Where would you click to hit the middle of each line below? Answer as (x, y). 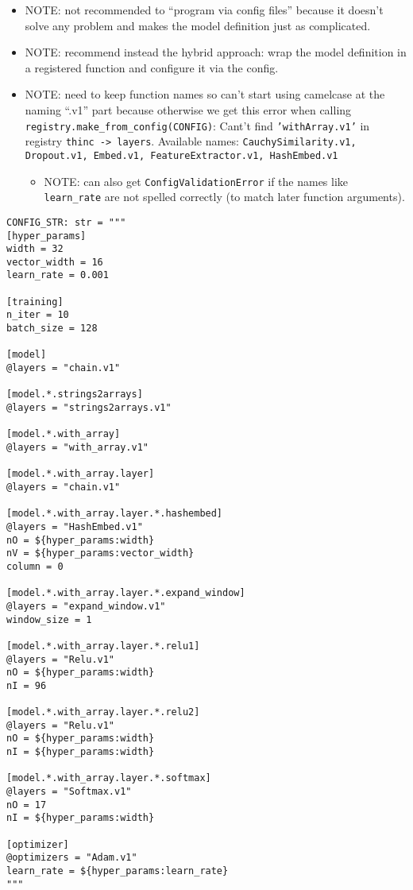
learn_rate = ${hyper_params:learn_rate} (118, 871)
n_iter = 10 (38, 315)
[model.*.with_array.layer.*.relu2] (103, 712)
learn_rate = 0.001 (58, 275)
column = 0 (35, 566)
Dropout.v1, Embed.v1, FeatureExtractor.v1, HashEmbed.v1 (181, 155)
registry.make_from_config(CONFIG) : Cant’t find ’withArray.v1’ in (197, 125)
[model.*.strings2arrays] (75, 395)
